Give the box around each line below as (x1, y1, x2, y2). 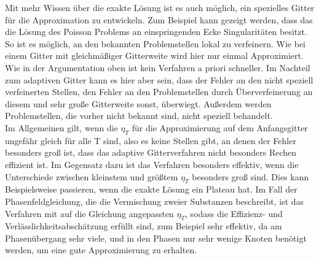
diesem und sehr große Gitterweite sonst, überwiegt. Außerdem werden (5, 97, 272, 110)
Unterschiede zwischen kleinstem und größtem (5, 170, 178, 183)
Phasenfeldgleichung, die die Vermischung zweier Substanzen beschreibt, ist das (5, 194, 304, 207)
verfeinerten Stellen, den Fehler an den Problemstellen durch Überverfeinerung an (5, 85, 313, 98)
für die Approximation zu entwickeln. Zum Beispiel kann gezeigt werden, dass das (5, 13, 313, 26)
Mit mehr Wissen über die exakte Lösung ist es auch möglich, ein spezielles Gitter (5, 1, 315, 13)
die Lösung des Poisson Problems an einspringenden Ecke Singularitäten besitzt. (5, 25, 307, 38)
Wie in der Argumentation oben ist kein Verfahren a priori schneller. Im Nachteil (5, 61, 310, 74)
